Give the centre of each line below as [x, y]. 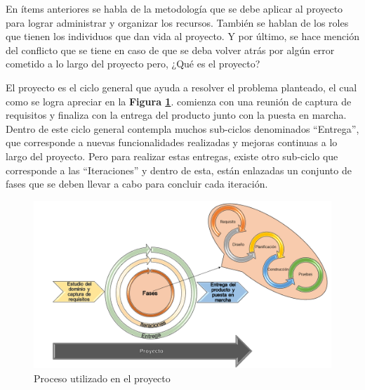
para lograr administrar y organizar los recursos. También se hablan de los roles [177, 22]
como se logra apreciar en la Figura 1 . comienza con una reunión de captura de [179, 101]
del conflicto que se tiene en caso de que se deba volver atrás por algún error [170, 50]
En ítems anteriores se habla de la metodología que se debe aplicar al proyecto [174, 8]
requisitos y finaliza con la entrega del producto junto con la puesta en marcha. [176, 115]
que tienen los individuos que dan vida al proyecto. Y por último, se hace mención [182, 36]
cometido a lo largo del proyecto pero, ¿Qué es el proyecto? [133, 64]
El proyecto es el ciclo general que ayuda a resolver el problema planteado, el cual [181, 87]
